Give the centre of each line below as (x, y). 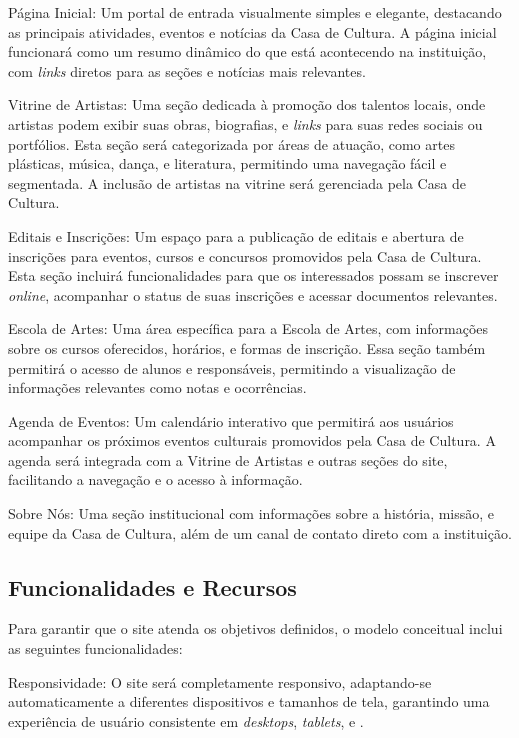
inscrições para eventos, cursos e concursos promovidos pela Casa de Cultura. (245, 255)
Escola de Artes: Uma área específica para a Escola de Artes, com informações (248, 328)
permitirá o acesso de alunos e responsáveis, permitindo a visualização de (232, 367)
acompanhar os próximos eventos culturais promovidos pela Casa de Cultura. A (252, 440)
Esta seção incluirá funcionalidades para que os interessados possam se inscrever (253, 275)
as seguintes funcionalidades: (95, 648)
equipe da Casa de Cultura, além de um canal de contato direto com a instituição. (260, 532)
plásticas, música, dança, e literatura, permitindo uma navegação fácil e (227, 163)
